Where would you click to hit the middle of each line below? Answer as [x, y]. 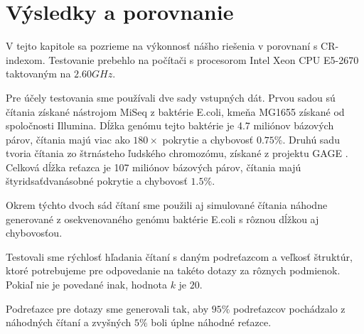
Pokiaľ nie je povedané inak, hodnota [86, 285]
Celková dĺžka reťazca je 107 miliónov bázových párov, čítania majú [154, 167]
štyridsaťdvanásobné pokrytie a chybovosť [97, 181]
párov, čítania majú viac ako [68, 139]
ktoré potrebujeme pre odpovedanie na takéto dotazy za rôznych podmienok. [173, 270]
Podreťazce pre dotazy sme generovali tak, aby [107, 308]
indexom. [26, 59]
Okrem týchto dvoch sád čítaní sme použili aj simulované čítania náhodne [167, 205]
